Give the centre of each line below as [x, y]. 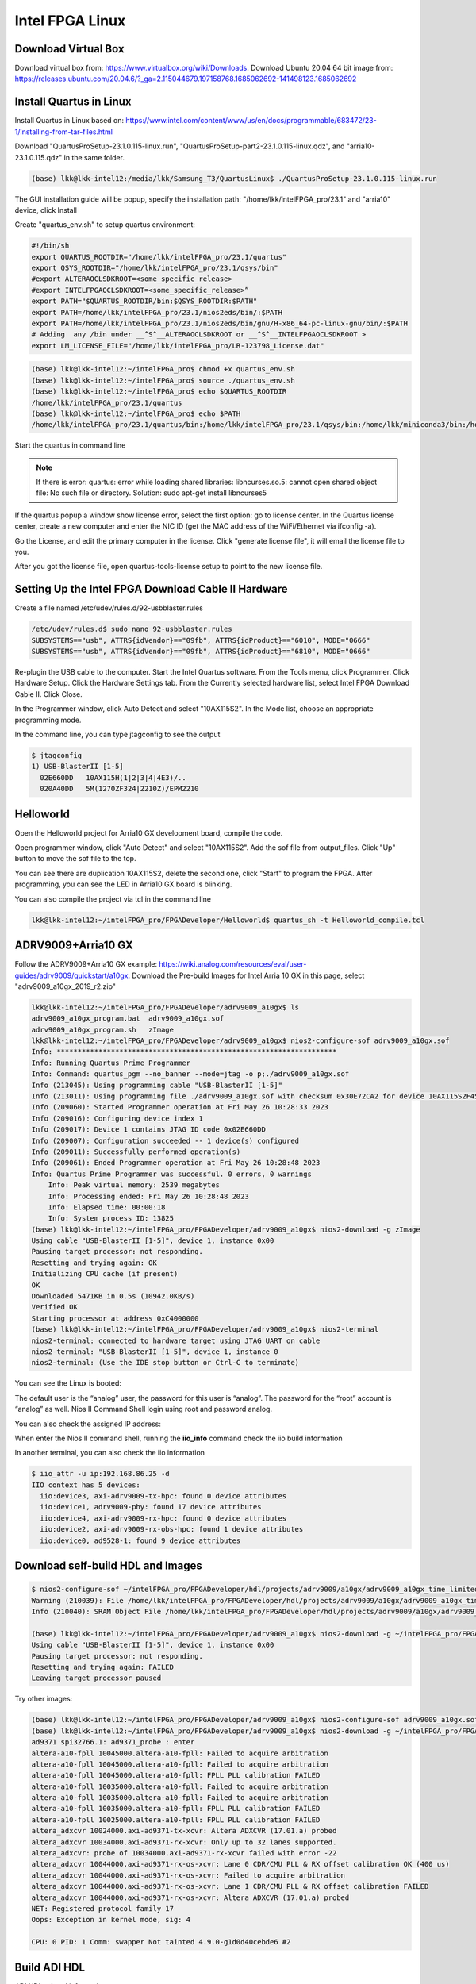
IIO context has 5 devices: [86, 1485]
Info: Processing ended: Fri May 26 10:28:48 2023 [148, 1196]
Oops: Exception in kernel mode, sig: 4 [111, 1920]
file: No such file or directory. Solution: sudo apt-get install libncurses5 [152, 493]
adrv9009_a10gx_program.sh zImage [103, 1029]
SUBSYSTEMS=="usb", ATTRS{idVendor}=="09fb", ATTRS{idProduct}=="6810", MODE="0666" [201, 652]
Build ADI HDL [50, 1967]
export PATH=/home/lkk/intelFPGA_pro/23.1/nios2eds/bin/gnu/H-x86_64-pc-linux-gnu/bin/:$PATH [220, 323]
